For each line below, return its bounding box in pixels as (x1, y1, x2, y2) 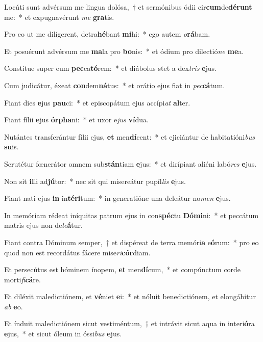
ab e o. (4, 301, 23, 311)
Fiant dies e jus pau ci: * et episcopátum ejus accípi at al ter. (4, 97, 190, 108)
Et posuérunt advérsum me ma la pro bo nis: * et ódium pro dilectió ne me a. (4, 45, 244, 56)
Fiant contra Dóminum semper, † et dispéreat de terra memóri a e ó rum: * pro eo (4, 236, 259, 247)
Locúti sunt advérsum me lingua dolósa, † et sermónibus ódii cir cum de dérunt (4, 2, 252, 12)
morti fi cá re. (4, 274, 41, 284)
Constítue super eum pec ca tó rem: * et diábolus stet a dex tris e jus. (4, 63, 217, 73)
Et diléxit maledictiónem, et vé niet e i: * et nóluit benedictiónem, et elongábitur (4, 291, 256, 302)
